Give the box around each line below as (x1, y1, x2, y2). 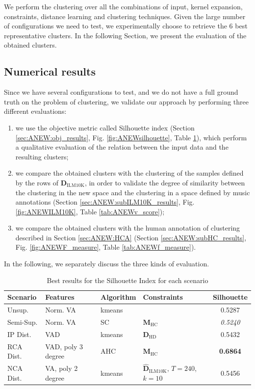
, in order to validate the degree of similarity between (84, 177, 245, 187)
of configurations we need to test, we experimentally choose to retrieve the (4, 21, 227, 31)
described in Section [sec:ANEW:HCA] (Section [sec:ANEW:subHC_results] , (15, 232, 247, 242)
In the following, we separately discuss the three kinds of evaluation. (4, 259, 209, 269)
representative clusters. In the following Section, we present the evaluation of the (4, 30, 247, 40)
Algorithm (101, 292, 136, 302)
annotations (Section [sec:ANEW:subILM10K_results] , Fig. (15, 197, 195, 207)
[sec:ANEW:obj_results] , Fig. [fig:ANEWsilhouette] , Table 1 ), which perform (15, 132, 247, 142)
